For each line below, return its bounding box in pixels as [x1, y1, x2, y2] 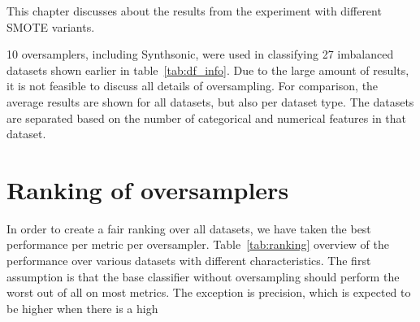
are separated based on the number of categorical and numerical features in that [6, 109, 407, 126]
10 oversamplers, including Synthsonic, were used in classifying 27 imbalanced [6, 46, 394, 63]
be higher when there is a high [6, 299, 158, 316]
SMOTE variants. [6, 18, 95, 35]
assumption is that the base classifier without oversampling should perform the [6, 268, 400, 285]
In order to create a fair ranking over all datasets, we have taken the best [6, 220, 371, 237]
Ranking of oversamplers [6, 172, 289, 206]
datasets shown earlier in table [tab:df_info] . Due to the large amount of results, [6, 61, 409, 78]
